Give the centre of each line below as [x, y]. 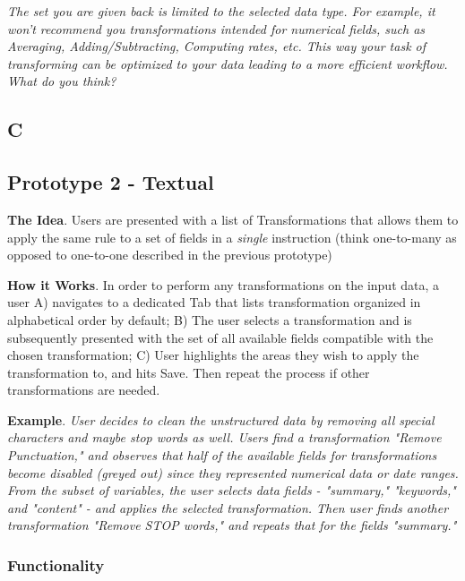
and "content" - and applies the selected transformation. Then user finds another [228, 507]
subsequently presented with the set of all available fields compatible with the [220, 337]
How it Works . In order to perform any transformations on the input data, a [224, 284]
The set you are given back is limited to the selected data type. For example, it [221, 11]
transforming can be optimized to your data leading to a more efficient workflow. [228, 63]
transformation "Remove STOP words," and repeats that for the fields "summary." [232, 525]
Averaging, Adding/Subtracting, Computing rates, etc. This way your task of [217, 46]
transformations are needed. [84, 390]
